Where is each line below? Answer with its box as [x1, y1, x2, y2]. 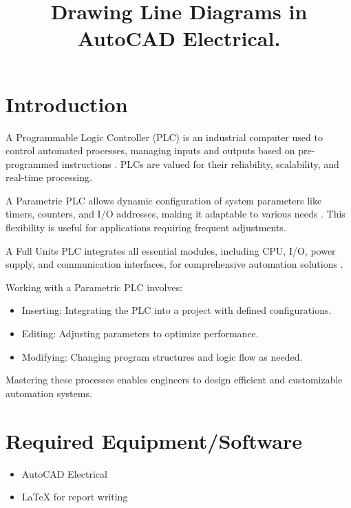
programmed [6, 156, 59, 171]
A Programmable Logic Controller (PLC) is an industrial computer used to [6, 129, 323, 144]
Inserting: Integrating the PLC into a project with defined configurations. [21, 303, 332, 317]
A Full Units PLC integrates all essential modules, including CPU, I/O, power [6, 243, 336, 257]
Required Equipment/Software [6, 426, 302, 454]
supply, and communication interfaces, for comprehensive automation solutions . [6, 257, 343, 271]
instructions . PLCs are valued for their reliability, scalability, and [61, 156, 339, 171]
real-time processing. [6, 170, 92, 184]
